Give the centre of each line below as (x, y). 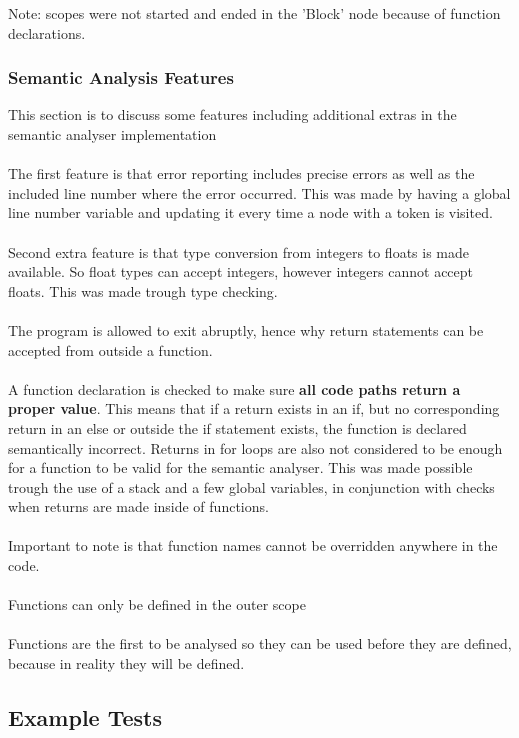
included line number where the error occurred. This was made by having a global (259, 192)
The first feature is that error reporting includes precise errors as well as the (241, 173)
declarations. (47, 32)
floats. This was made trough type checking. (143, 290)
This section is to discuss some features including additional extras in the (232, 114)
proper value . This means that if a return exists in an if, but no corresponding (254, 408)
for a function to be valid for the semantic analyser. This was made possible (240, 467)
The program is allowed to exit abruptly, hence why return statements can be (246, 329)
